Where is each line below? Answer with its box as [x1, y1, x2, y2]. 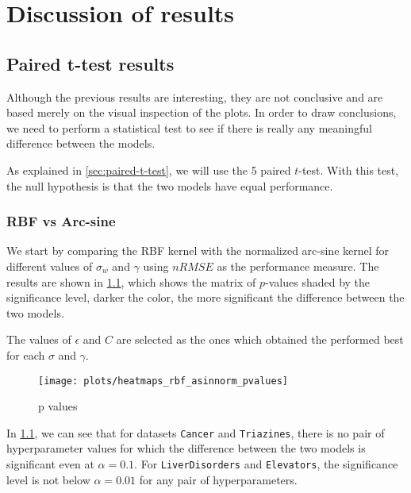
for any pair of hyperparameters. [139, 471, 298, 487]
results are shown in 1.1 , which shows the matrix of [6, 273, 256, 290]
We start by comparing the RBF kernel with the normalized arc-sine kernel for [6, 242, 390, 259]
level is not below [6, 471, 90, 487]
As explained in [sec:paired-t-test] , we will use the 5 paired [6, 161, 291, 178]
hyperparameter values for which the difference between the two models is [6, 440, 366, 456]
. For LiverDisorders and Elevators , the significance [134, 456, 398, 472]
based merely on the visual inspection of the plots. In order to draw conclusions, [6, 104, 397, 121]
